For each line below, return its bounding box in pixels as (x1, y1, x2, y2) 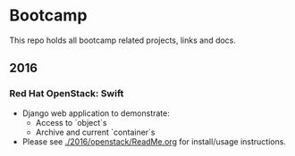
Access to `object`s (35, 117, 107, 127)
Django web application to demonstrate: (21, 108, 170, 119)
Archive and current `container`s (35, 127, 156, 137)
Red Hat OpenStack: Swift (9, 87, 124, 100)
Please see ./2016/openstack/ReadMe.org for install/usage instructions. (21, 135, 286, 147)
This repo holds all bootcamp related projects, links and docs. (9, 35, 237, 45)
